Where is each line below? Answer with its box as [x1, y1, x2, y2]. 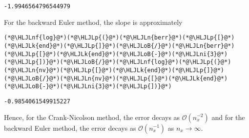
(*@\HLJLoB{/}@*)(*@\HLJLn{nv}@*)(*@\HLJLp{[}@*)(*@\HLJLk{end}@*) [4, 75, 228, 82]
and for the [211, 112, 245, 122]
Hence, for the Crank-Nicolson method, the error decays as [4, 112, 180, 122]
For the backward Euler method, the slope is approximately [4, 17, 183, 27]
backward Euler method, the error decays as [4, 122, 136, 133]
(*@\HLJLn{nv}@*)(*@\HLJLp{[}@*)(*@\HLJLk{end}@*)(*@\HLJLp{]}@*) [4, 66, 225, 74]
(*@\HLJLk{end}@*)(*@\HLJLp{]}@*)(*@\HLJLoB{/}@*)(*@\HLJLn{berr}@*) [4, 42, 235, 49]
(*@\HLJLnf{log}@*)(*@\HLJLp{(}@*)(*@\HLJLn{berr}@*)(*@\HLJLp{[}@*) [4, 34, 235, 41]
